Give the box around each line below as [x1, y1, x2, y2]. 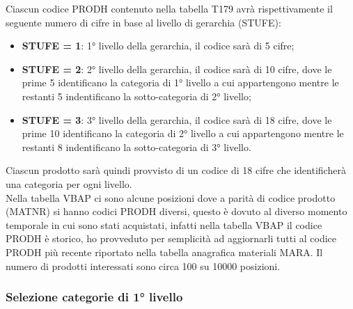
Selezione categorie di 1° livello [6, 288, 183, 306]
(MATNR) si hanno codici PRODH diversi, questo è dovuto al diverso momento [6, 204, 347, 219]
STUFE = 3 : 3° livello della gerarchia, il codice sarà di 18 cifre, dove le [22, 112, 332, 127]
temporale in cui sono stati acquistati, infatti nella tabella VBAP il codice [6, 217, 322, 232]
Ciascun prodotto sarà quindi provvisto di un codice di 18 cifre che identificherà [6, 163, 346, 177]
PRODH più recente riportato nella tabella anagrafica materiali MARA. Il [6, 244, 323, 259]
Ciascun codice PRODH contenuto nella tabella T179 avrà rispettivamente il [6, 1, 333, 15]
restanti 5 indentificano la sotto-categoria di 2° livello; [22, 88, 251, 103]
